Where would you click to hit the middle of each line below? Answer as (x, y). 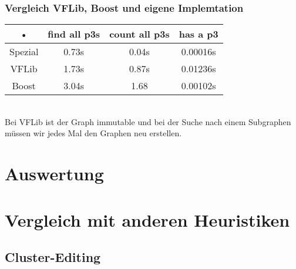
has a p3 (199, 34)
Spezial (24, 52)
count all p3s (139, 34)
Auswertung (54, 174)
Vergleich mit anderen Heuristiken (147, 219)
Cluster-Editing (53, 257)
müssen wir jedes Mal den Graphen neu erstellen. (93, 133)
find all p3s (74, 34)
